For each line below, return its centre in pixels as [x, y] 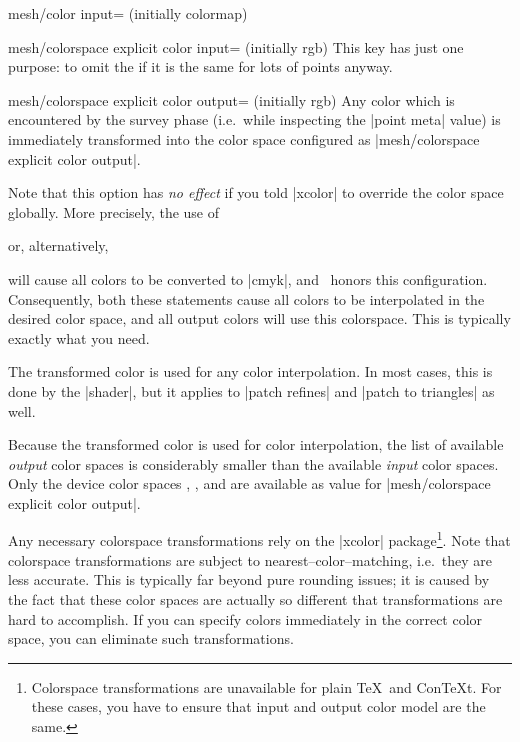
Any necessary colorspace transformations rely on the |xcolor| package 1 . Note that [259, 539]
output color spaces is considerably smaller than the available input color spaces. [253, 463]
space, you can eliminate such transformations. [151, 638]
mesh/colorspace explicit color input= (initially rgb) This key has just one [236, 46]
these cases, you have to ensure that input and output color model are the [258, 706]
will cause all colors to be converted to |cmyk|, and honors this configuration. [248, 278]
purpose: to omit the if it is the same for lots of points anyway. [200, 66]
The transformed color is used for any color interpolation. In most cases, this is [250, 371]
